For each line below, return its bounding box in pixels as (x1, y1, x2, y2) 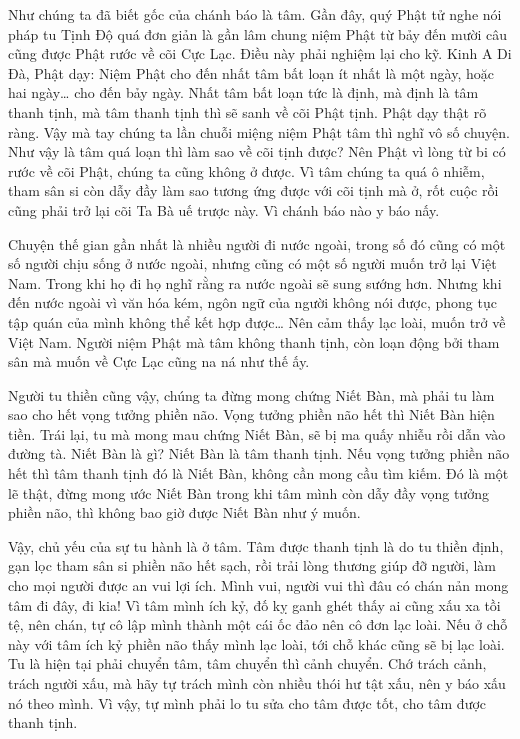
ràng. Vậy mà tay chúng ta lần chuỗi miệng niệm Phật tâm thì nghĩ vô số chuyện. (8, 121, 510, 142)
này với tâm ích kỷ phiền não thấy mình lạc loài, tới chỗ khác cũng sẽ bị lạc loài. (8, 633, 505, 654)
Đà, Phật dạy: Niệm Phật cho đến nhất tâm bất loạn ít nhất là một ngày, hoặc (8, 62, 494, 83)
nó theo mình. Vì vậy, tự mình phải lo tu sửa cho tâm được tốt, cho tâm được (8, 692, 487, 713)
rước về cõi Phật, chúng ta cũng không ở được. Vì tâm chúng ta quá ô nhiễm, (8, 160, 485, 181)
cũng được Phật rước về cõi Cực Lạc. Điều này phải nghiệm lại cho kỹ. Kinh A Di (8, 43, 512, 64)
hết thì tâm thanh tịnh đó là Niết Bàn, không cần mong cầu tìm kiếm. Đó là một (8, 463, 509, 484)
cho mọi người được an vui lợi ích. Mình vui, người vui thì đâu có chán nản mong (8, 575, 509, 596)
